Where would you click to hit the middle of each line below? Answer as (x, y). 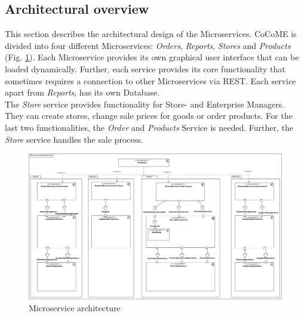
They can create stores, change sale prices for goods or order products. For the (149, 116)
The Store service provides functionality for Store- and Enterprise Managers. (145, 104)
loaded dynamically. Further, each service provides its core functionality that (145, 68)
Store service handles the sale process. (74, 139)
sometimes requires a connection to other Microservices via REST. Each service (151, 80)
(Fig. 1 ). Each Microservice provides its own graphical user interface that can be (152, 57)
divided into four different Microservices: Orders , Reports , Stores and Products (148, 45)
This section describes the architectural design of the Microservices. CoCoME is (151, 34)
